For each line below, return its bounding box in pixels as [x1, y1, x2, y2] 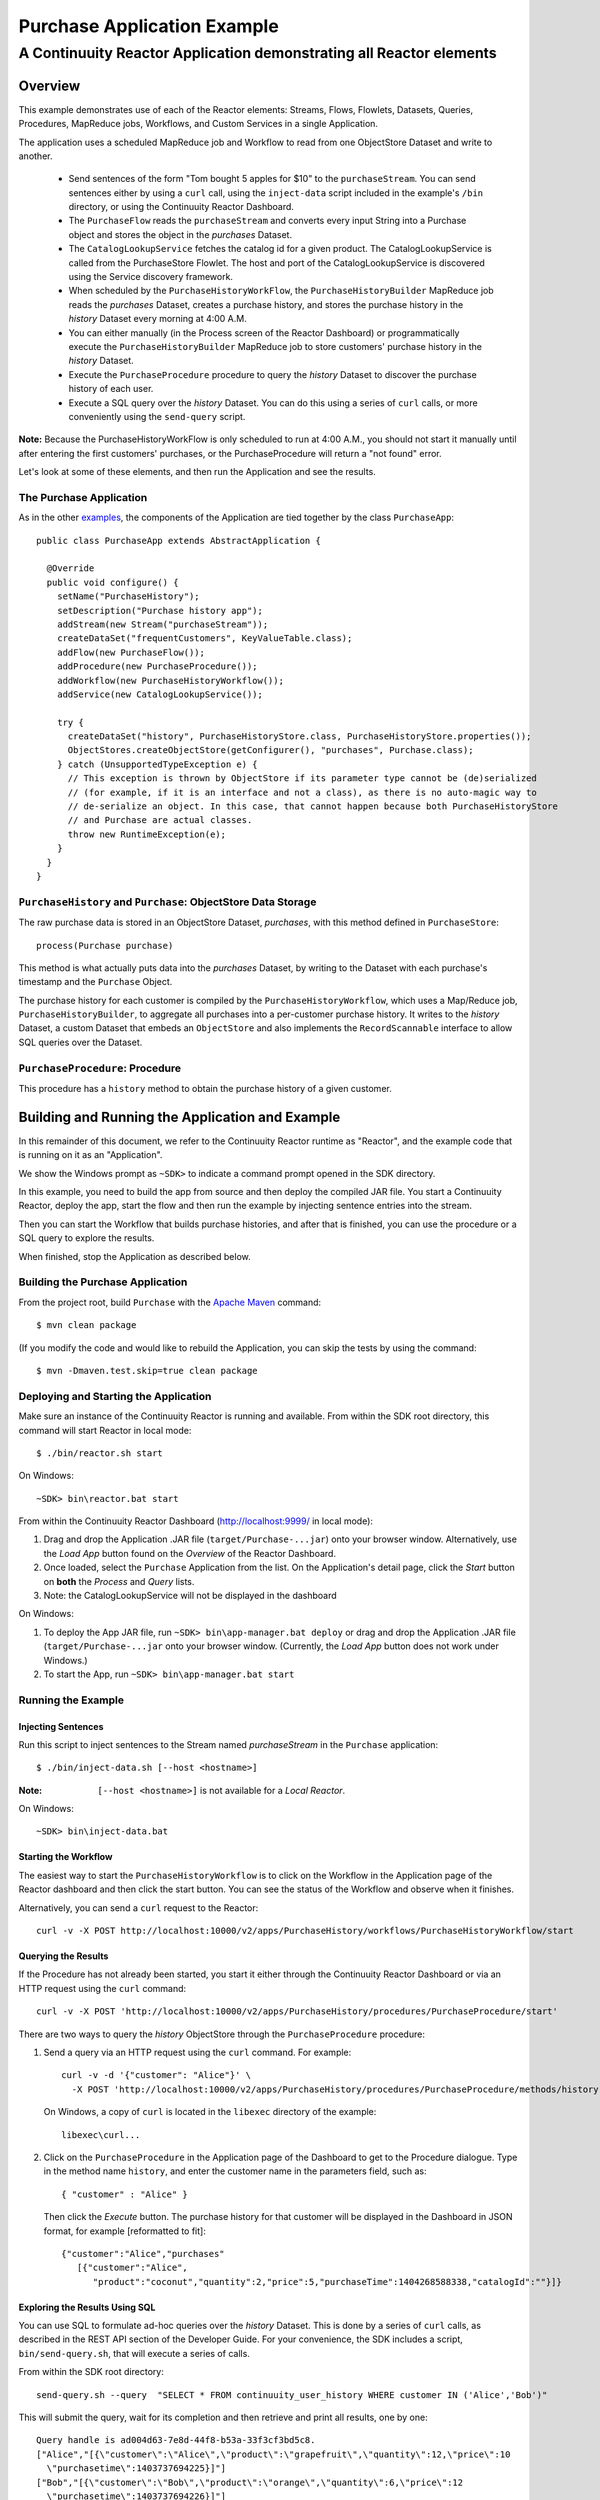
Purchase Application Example [18, 15, 279, 37]
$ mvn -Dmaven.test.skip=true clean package [36, 1365, 259, 1376]
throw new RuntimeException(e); [67, 828, 227, 840]
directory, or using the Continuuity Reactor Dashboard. [68, 201, 295, 213]
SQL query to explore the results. [18, 1232, 155, 1244]
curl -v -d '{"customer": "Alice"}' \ [61, 2070, 252, 2081]
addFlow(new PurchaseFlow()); [56, 646, 205, 658]
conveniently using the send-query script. [68, 410, 246, 422]
